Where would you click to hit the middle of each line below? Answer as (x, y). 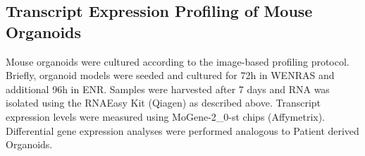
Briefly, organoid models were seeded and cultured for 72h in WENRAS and (170, 75)
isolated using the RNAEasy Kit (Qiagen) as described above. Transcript (163, 103)
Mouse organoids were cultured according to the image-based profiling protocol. (178, 61)
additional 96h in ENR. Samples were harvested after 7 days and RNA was (168, 89)
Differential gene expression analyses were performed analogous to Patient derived (182, 130)
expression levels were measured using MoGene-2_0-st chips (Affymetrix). (166, 116)
